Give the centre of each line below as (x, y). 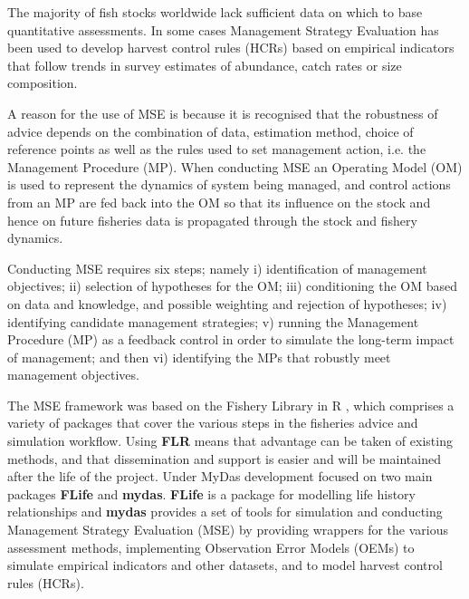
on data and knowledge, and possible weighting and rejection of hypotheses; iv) (227, 303)
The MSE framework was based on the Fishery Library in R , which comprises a (231, 405)
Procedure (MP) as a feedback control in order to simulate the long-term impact (231, 339)
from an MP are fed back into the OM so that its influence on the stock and (219, 202)
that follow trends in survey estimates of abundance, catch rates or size (205, 65)
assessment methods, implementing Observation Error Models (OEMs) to (211, 547)
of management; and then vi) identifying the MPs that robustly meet (199, 357)
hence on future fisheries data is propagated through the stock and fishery (212, 220)
